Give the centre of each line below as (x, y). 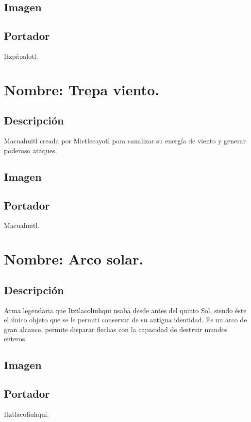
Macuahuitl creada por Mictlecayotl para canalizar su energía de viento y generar (125, 141)
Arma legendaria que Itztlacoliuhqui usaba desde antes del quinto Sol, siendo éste (125, 310)
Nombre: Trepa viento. (82, 89)
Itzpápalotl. (21, 56)
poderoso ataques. (31, 150)
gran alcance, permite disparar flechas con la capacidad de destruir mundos (116, 329)
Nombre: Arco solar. (74, 259)
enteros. (16, 339)
